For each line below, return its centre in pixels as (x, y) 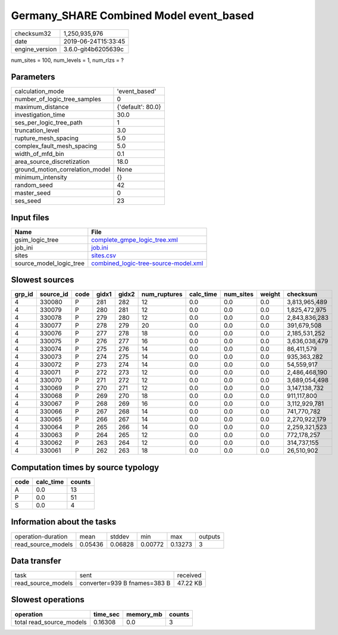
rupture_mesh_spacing (46, 138)
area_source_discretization (52, 162)
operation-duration (41, 536)
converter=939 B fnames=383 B (125, 583)
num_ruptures (162, 294)
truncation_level (37, 130)
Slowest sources (43, 280)
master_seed (32, 193)
